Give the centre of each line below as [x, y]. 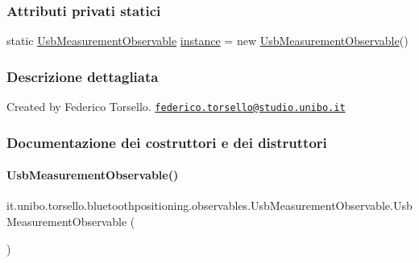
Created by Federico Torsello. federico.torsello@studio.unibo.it [176, 107]
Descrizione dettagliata [83, 76]
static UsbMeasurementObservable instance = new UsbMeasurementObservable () [207, 41]
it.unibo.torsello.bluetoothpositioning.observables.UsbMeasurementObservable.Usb [209, 205]
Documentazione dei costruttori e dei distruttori [167, 142]
